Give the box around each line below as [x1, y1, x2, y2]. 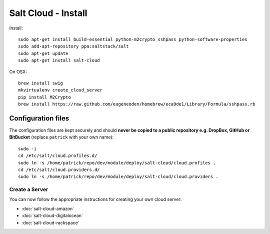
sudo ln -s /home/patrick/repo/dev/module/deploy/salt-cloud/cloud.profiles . [18, 160, 216, 165]
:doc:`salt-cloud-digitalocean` [21, 212, 83, 218]
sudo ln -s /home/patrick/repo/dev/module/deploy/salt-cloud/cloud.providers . [18, 174, 218, 179]
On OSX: [9, 68, 27, 74]
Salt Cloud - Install [9, 7, 87, 18]
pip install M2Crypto [18, 94, 71, 100]
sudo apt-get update [18, 50, 68, 56]
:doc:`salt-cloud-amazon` [21, 205, 74, 211]
